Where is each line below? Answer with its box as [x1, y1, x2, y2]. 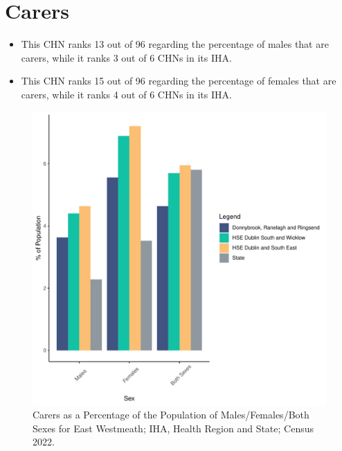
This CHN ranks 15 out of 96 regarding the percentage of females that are [21, 73, 336, 88]
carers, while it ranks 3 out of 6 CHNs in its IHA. [21, 50, 232, 64]
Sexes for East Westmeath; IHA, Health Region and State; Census [33, 421, 314, 435]
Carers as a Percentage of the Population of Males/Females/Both [33, 407, 309, 422]
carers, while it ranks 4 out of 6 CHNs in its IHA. [21, 87, 232, 101]
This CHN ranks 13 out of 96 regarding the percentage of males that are [21, 37, 329, 51]
